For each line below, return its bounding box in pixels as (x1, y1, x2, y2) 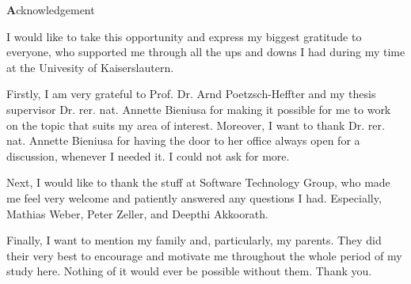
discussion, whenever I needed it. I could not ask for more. (6, 147, 290, 164)
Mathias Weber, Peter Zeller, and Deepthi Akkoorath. (6, 205, 268, 222)
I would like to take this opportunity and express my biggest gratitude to (6, 28, 362, 44)
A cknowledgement (6, 2, 95, 17)
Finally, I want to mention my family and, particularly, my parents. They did (6, 232, 382, 248)
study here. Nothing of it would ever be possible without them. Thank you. (6, 263, 372, 279)
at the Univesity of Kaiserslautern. (6, 59, 174, 75)
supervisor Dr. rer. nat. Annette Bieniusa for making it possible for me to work (6, 100, 391, 117)
